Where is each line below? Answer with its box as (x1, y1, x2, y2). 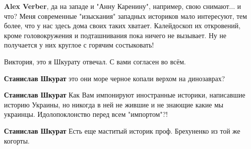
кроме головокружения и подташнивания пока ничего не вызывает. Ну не (4, 30, 227, 40)
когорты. (4, 135, 30, 146)
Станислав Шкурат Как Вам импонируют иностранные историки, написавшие (4, 90, 246, 100)
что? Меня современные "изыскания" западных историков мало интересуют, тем (4, 10, 247, 21)
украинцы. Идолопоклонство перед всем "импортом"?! (4, 109, 168, 119)
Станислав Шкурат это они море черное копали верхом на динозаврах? (4, 73, 225, 83)
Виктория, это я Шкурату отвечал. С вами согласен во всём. (4, 56, 186, 66)
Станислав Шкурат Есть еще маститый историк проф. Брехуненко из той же (4, 125, 241, 136)
